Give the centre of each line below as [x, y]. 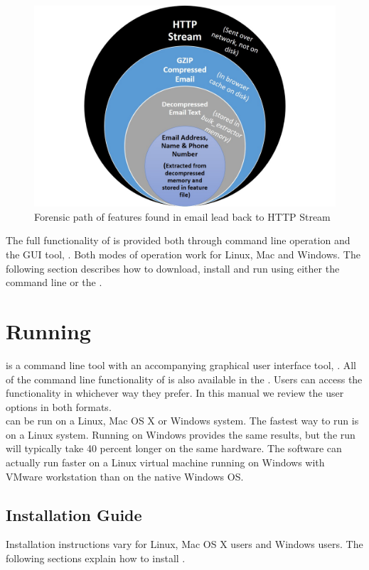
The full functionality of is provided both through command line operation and [178, 240]
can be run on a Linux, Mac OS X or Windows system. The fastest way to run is [182, 421]
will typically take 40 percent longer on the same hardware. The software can [174, 448]
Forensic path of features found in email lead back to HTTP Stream [182, 216]
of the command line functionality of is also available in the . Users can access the [184, 379]
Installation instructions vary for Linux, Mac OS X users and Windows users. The [184, 544]
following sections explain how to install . [96, 558]
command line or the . [54, 282]
